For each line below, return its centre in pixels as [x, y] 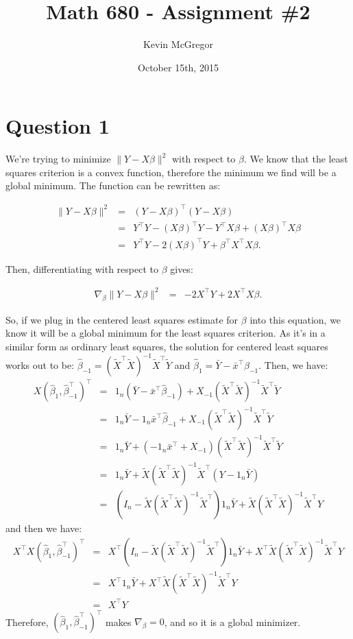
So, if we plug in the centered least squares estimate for [122, 319]
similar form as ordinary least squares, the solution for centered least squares [167, 346]
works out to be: [40, 364]
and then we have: [44, 528]
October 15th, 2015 [178, 67]
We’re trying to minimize [58, 159]
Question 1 [58, 126]
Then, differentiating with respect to [82, 268]
